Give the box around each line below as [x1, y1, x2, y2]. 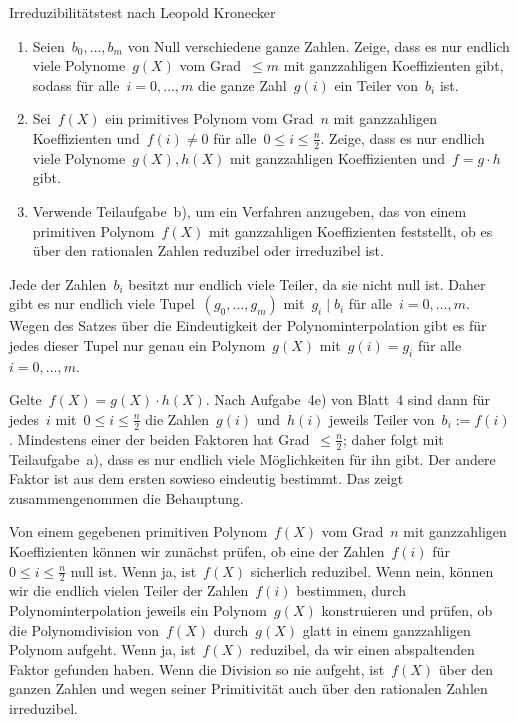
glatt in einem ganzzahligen [302, 619, 471, 640]
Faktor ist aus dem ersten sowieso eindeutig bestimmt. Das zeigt [9, 468, 404, 489]
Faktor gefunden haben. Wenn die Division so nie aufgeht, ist [9, 658, 385, 679]
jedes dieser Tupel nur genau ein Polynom [9, 334, 266, 355]
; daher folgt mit [343, 428, 444, 449]
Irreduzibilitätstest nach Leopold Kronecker [9, 2, 276, 22]
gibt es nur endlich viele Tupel [9, 293, 195, 314]
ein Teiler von [334, 74, 419, 95]
